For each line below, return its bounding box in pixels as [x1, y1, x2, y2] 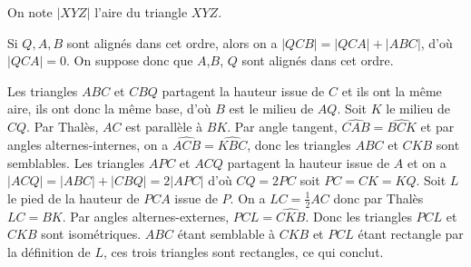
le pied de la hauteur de [7, 188, 140, 207]
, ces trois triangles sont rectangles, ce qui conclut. [103, 242, 384, 262]
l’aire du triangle [94, 3, 188, 21]
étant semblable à [177, 224, 276, 243]
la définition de [7, 242, 91, 262]
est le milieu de [229, 99, 314, 118]
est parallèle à [125, 117, 203, 136]
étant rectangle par [358, 224, 464, 243]
